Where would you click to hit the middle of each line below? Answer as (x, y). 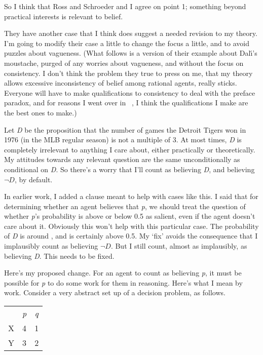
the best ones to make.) (41, 112)
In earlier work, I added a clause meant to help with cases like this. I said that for (131, 196)
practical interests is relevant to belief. (64, 16)
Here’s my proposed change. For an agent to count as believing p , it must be (123, 273)
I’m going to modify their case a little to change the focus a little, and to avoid (127, 43)
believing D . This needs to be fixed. (59, 255)
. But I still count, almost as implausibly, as (179, 246)
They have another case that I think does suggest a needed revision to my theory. (131, 33)
